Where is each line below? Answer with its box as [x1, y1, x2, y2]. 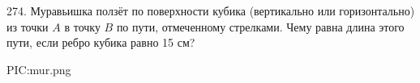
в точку [64, 18, 101, 35]
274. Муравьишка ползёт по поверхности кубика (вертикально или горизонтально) [6, 2, 415, 19]
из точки [6, 18, 49, 35]
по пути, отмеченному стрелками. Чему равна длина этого [116, 18, 405, 35]
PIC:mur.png [6, 60, 71, 77]
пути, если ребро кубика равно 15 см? [6, 34, 195, 51]
